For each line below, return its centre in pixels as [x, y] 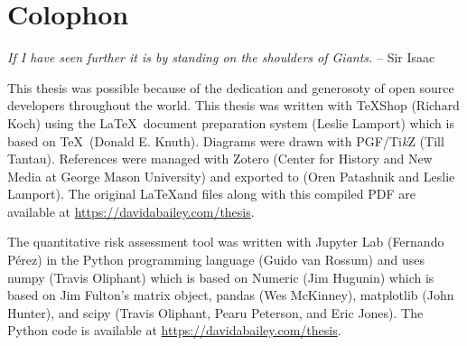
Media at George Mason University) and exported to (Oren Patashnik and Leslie [231, 176]
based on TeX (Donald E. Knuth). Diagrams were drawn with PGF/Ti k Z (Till [226, 140]
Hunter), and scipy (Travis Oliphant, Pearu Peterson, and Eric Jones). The [215, 312]
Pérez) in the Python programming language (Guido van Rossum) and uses [216, 260]
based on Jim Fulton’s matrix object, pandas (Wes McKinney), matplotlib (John [231, 295]
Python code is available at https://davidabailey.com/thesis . [174, 330]
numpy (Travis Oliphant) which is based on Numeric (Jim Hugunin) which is [221, 277]
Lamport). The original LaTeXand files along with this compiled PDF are [211, 194]
